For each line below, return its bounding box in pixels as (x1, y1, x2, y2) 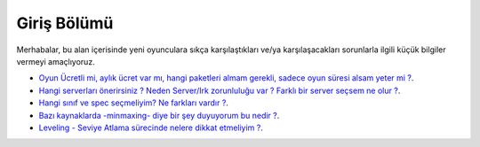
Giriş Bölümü (16, 13, 114, 33)
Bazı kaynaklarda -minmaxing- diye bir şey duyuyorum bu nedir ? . (38, 110, 280, 120)
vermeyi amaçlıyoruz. (16, 56, 95, 66)
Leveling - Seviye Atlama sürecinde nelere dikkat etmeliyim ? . (38, 122, 264, 133)
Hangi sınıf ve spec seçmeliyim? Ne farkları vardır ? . (38, 97, 228, 108)
